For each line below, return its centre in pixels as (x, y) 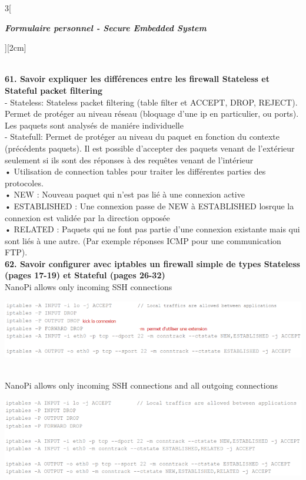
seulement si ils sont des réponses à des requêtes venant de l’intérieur (129, 160)
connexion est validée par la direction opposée (87, 217)
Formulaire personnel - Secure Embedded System (106, 27)
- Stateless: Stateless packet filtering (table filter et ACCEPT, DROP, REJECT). (151, 102)
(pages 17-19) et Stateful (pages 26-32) (85, 275)
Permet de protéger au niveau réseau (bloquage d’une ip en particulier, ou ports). (152, 114)
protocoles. (24, 183)
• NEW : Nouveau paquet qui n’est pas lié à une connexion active (125, 194)
